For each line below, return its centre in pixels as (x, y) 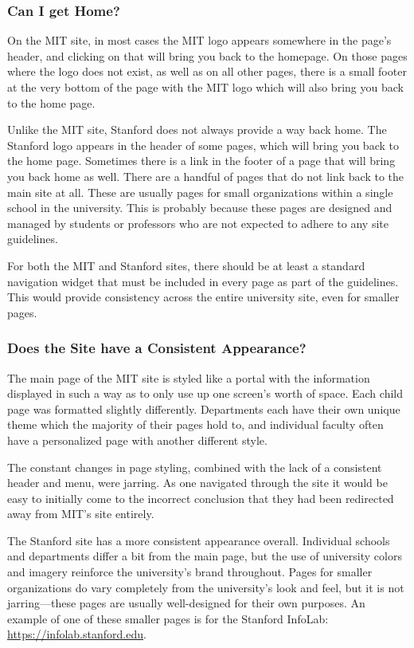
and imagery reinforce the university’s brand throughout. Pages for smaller (190, 572)
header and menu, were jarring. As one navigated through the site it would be (197, 483)
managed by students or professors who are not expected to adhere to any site (198, 223)
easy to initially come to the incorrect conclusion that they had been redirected (201, 498)
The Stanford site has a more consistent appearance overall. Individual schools (199, 540)
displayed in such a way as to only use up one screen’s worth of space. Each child (205, 393)
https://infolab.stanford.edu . (77, 634)
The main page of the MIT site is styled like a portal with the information (189, 377)
